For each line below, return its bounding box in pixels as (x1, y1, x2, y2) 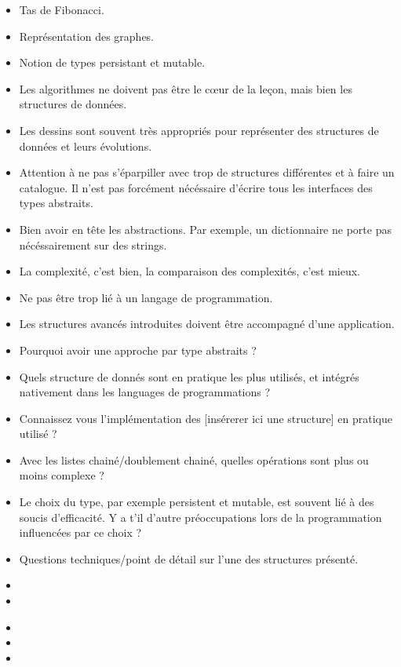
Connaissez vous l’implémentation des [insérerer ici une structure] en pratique (19, 410, 392, 426)
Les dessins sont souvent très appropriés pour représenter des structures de (19, 122, 379, 138)
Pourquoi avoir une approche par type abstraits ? (19, 341, 257, 358)
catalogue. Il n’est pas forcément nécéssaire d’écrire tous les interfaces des (19, 179, 373, 195)
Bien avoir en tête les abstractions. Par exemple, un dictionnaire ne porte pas (19, 221, 392, 237)
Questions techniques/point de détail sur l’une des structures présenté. (19, 550, 359, 567)
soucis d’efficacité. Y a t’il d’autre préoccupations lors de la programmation (19, 508, 382, 525)
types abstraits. (19, 195, 93, 211)
